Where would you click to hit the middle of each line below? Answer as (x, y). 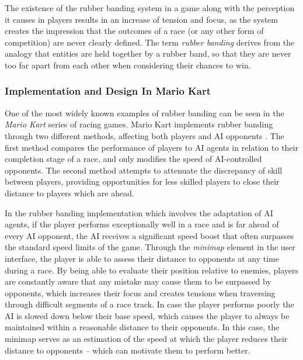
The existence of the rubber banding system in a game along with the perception (150, 8)
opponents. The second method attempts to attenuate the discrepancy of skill (144, 170)
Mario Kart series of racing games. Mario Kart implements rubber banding (139, 124)
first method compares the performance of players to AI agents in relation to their (152, 147)
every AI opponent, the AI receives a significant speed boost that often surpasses (149, 235)
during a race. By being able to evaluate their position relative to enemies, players (152, 270)
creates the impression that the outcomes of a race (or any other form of (134, 31)
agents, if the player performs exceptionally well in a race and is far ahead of (142, 224)
